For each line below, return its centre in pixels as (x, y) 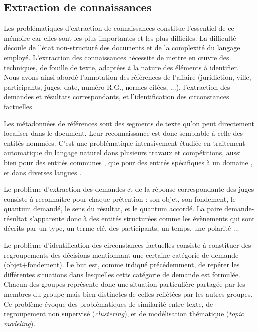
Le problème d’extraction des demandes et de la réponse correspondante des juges (129, 189)
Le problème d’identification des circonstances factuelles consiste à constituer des (128, 245)
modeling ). (20, 323)
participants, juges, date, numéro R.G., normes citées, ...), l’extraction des (117, 87)
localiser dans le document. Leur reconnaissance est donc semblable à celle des (124, 133)
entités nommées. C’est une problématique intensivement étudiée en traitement (125, 143)
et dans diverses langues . (43, 172)
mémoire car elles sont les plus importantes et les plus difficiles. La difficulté (120, 38)
